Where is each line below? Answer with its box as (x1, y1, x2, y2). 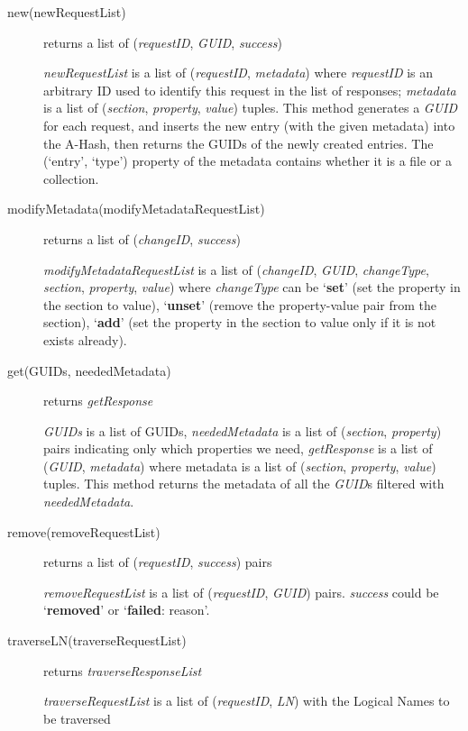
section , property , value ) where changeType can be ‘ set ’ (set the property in (43, 278, 461, 297)
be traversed (43, 708, 111, 727)
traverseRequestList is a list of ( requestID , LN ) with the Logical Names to (43, 691, 450, 710)
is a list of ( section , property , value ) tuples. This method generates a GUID (43, 98, 458, 117)
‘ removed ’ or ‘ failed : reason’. (43, 600, 210, 619)
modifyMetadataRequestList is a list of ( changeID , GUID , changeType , (43, 260, 429, 279)
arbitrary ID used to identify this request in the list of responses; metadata (43, 80, 456, 99)
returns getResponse (43, 391, 153, 410)
